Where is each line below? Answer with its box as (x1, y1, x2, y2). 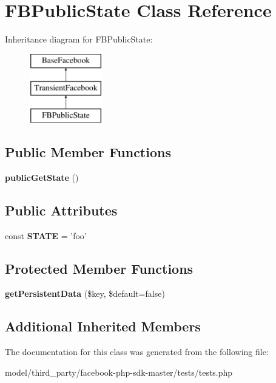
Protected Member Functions (5, 259, 194, 277)
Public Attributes (5, 200, 118, 219)
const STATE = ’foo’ (5, 229, 87, 242)
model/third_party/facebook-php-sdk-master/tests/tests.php (5, 365, 233, 378)
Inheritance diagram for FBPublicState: (5, 33, 153, 46)
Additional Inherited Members (5, 317, 201, 336)
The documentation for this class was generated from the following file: (5, 345, 269, 358)
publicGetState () (5, 171, 79, 183)
